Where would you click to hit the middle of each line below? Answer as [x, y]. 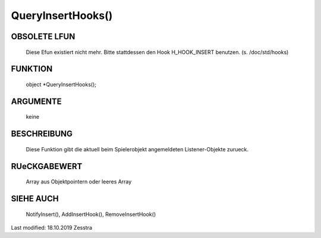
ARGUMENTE [36, 101]
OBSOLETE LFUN [43, 37]
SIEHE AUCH [35, 199]
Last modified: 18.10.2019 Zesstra [51, 227]
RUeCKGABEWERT [47, 166]
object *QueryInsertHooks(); [61, 84]
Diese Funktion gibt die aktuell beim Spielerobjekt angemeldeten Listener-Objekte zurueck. [137, 149]
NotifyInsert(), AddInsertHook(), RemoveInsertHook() [91, 214]
